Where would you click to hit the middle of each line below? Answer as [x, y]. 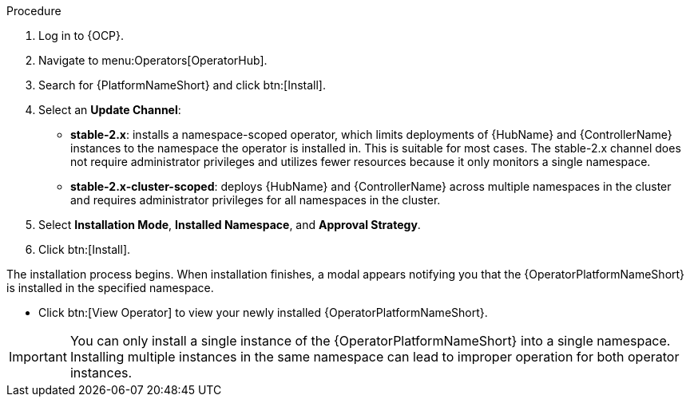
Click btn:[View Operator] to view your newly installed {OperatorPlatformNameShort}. [263, 312]
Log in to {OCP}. [81, 36]
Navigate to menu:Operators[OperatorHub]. [153, 60]
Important [38, 357]
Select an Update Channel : [110, 110]
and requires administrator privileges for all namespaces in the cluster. [256, 200]
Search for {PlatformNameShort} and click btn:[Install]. [182, 85]
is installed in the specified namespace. [110, 288]
